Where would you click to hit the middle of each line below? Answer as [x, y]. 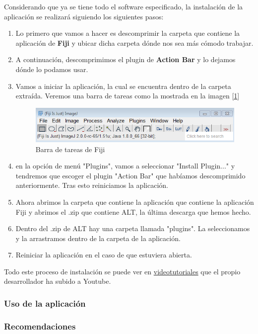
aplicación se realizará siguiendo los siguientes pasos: [84, 16]
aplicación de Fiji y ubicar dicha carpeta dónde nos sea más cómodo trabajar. [134, 42]
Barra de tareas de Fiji [70, 149]
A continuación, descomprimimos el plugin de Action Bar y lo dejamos [126, 59]
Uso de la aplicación [45, 303]
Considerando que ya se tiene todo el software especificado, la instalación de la [124, 6]
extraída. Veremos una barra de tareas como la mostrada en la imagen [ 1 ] [128, 96]
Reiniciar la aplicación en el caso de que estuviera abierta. [104, 255]
